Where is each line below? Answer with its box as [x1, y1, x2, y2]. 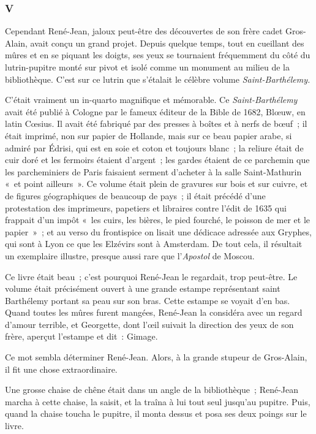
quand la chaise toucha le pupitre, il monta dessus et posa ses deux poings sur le [5, 407, 307, 420]
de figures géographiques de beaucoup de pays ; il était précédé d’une [5, 189, 266, 202]
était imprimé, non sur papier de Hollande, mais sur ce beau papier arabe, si [5, 129, 292, 142]
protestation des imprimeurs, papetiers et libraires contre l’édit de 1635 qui [5, 201, 287, 214]
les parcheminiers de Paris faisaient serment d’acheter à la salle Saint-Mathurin [5, 165, 302, 178]
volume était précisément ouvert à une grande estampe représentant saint [5, 282, 280, 295]
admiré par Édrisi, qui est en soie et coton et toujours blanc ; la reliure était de [5, 141, 304, 154]
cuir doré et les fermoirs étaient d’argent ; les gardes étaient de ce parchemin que [5, 153, 310, 166]
